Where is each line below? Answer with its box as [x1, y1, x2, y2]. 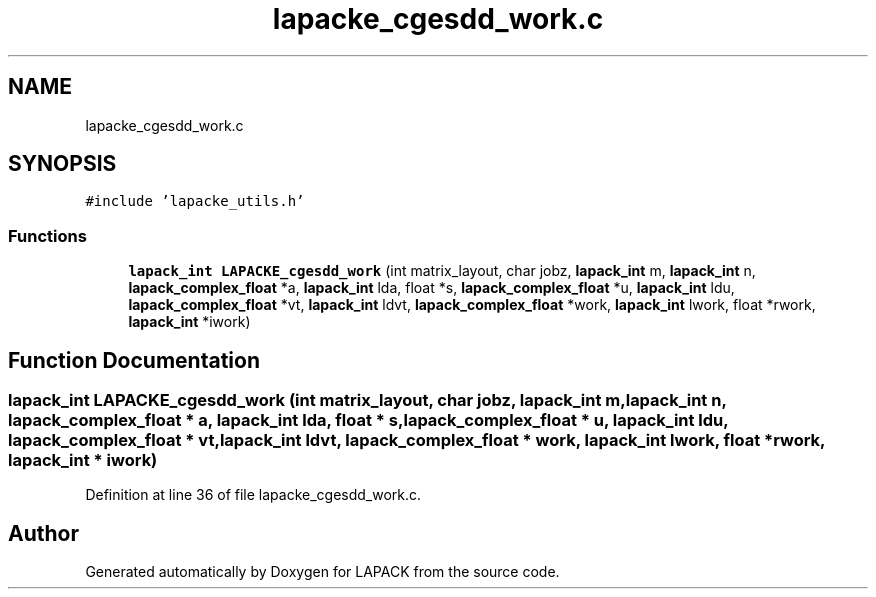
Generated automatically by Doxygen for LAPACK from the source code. [85, 563, 560, 581]
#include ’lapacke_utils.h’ [85, 193, 305, 210]
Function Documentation [8, 347, 260, 373]
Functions [8, 225, 87, 246]
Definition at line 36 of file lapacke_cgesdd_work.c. [85, 486, 422, 504]
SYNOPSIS [8, 151, 117, 177]
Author [8, 520, 79, 546]
